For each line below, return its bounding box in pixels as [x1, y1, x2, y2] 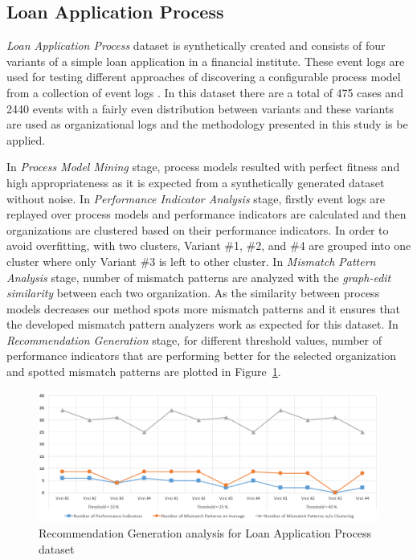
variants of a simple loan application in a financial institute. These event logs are [6, 52, 405, 69]
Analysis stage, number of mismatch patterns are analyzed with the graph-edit [6, 268, 391, 285]
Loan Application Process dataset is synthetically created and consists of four [6, 37, 386, 54]
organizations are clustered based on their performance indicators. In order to [6, 221, 389, 238]
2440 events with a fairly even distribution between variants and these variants [6, 100, 394, 116]
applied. [6, 131, 46, 148]
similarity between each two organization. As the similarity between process [6, 284, 380, 301]
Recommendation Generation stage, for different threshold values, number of [6, 331, 382, 348]
